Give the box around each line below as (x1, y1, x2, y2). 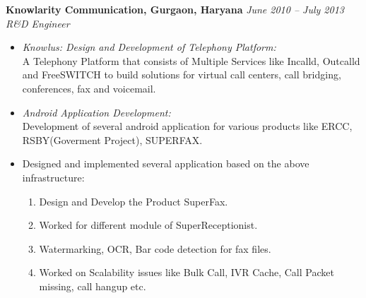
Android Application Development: (22, 105, 171, 119)
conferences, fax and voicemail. (22, 81, 156, 95)
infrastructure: (22, 169, 85, 184)
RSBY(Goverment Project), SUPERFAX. (22, 132, 203, 147)
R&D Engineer (6, 16, 70, 30)
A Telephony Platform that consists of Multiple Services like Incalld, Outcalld (22, 53, 360, 68)
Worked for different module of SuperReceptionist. (39, 217, 258, 232)
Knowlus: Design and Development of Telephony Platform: (22, 40, 276, 54)
